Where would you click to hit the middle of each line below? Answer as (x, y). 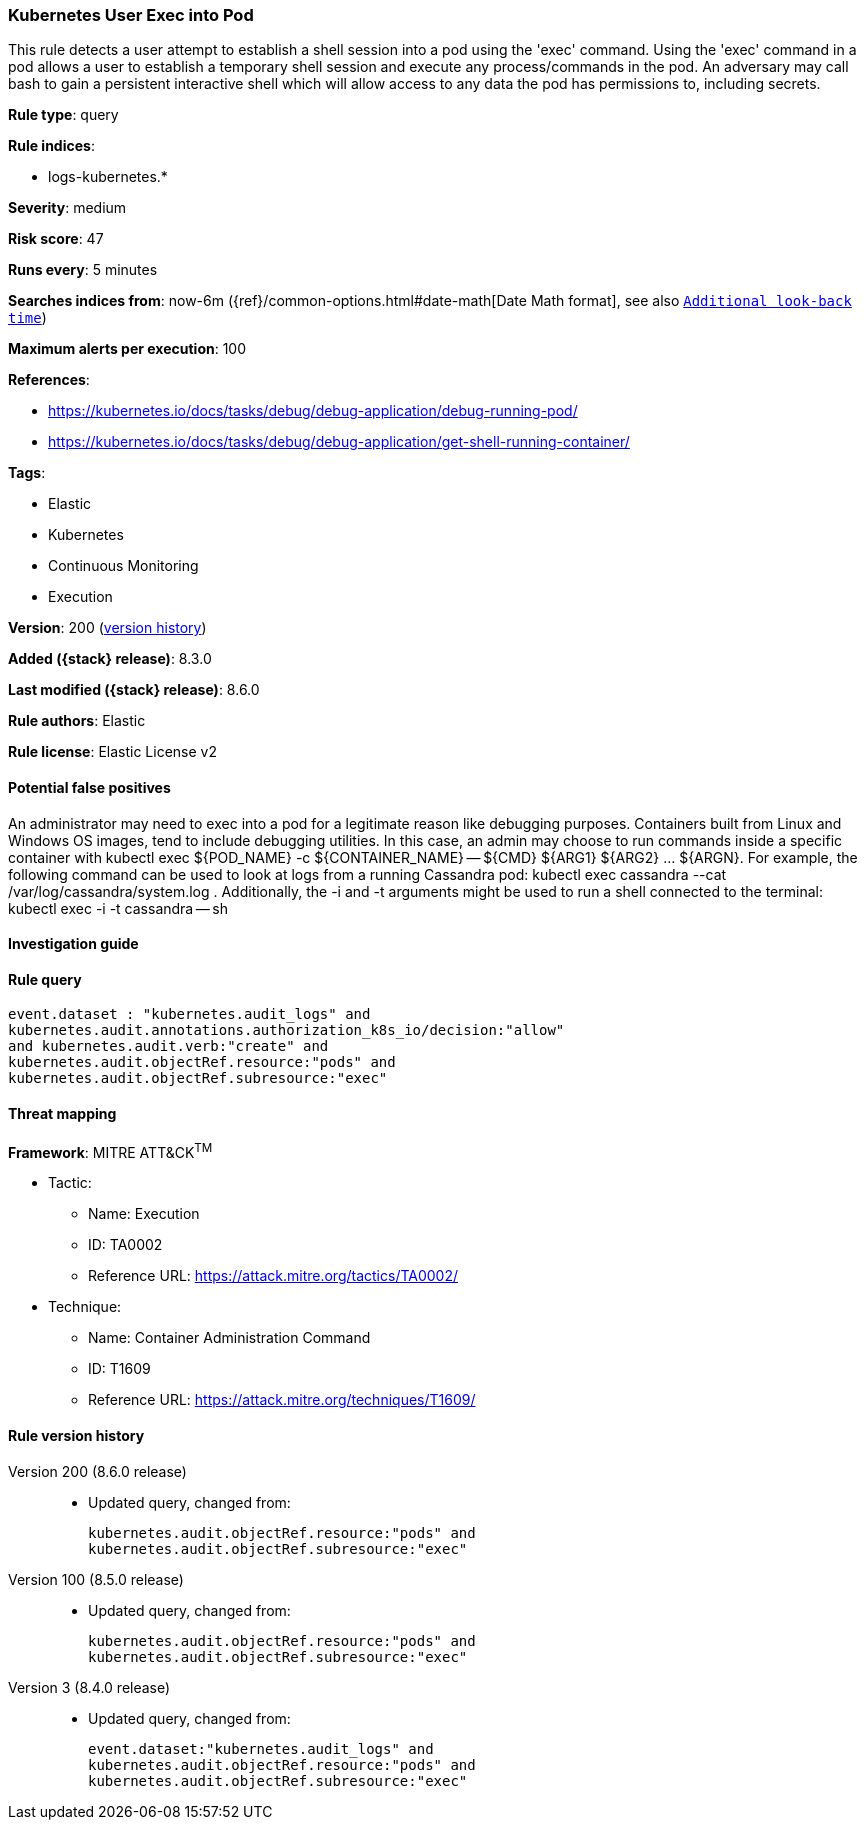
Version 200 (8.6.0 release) (97, 1471)
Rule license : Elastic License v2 (112, 752)
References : (49, 380)
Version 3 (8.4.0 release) (89, 1687)
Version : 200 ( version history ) (107, 628)
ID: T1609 (119, 1369)
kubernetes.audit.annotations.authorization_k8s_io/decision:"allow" (286, 1030)
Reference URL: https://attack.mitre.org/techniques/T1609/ (282, 1400)
